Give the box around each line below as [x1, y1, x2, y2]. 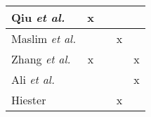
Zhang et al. [11, 51, 71, 67]
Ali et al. [11, 71, 55, 87]
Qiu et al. [11, 9, 65, 25]
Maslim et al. [11, 30, 77, 47]
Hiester [11, 92, 46, 108]
